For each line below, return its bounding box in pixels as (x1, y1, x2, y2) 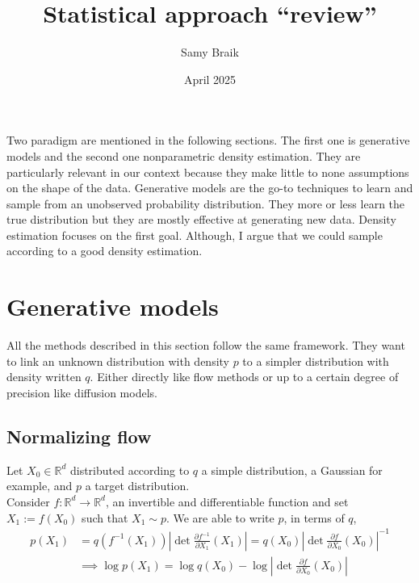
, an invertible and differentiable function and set (105, 493, 349, 510)
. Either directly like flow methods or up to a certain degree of (90, 368, 399, 385)
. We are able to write (166, 509, 274, 526)
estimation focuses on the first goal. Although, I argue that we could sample (6, 226, 383, 243)
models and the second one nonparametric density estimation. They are (6, 147, 361, 164)
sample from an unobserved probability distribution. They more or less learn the (6, 195, 405, 212)
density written (6, 368, 82, 385)
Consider (6, 493, 50, 510)
